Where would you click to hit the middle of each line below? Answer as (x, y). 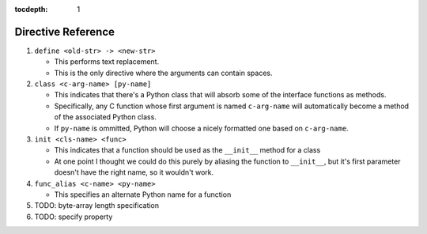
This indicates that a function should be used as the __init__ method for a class (187, 150)
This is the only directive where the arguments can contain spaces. (163, 73)
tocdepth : (31, 9)
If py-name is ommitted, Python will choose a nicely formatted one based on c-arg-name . (201, 128)
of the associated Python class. (106, 117)
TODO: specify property (74, 217)
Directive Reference (64, 32)
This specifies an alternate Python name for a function (143, 194)
